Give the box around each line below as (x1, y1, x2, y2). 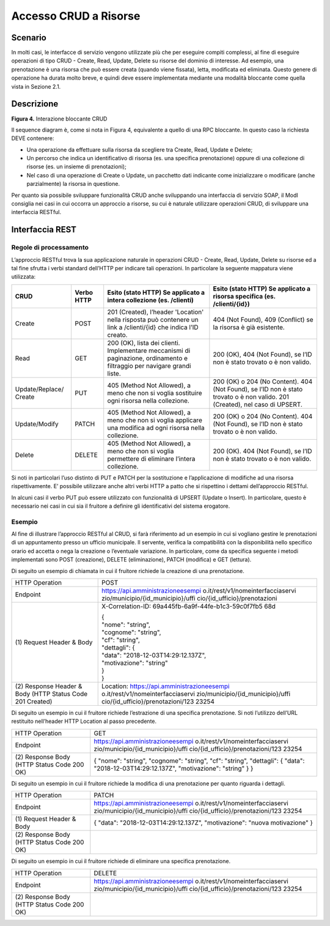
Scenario (11, 32, 47, 43)
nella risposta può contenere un (107, 315, 199, 324)
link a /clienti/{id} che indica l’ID (107, 323, 199, 332)
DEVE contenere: (11, 135, 54, 142)
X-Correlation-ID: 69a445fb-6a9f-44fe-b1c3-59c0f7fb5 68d (101, 602, 276, 611)
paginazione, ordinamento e (107, 354, 188, 362)
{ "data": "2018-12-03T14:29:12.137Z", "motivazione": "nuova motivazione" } (94, 818, 313, 827)
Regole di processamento (11, 243, 89, 252)
